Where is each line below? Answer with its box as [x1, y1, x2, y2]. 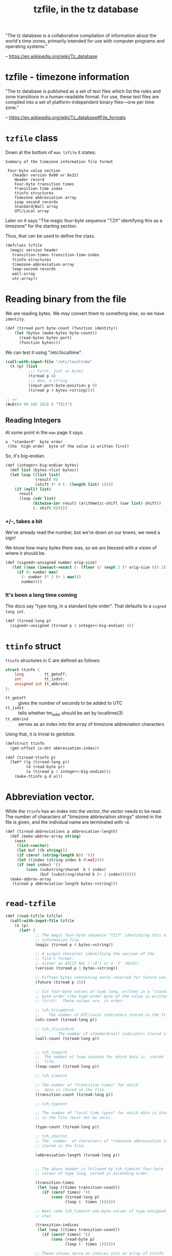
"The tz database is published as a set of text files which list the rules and [5, 88, 161, 94]
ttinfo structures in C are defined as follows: [5, 657, 101, 663]
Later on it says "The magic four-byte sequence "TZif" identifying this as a [5, 218, 163, 224]
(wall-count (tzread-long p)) [35, 1036, 100, 1041]
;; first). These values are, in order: [35, 998, 125, 1003]
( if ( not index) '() [16, 862, 60, 867]
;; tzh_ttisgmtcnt [35, 1008, 74, 1013]
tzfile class [5, 132, 58, 144]
